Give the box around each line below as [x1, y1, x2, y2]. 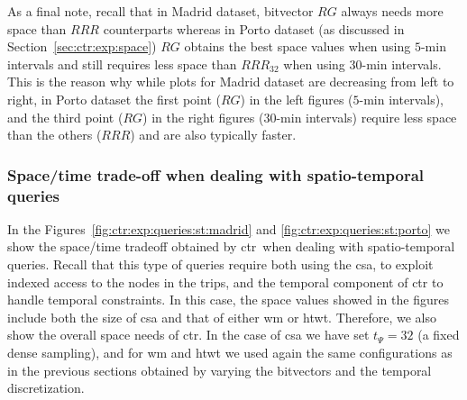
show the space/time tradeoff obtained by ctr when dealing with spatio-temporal [7, 237, 455, 256]
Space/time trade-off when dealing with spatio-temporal [7, 163, 425, 186]
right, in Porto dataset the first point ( [7, 89, 221, 108]
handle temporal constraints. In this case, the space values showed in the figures [7, 290, 449, 309]
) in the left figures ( [240, 89, 353, 108]
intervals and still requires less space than [7, 54, 237, 73]
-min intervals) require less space [276, 107, 457, 126]
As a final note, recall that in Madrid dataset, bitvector [7, 2, 314, 20]
